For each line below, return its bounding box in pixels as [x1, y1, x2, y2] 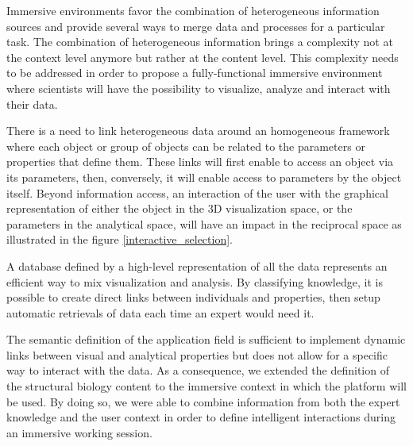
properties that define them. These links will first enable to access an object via [6, 153, 394, 170]
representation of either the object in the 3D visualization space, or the [6, 200, 353, 217]
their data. [6, 95, 58, 112]
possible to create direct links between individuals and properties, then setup [6, 289, 380, 306]
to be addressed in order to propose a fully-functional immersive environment [6, 64, 383, 81]
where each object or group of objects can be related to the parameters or [6, 137, 365, 154]
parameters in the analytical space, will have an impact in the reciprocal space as [6, 215, 402, 232]
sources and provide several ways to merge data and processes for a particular [6, 17, 385, 34]
